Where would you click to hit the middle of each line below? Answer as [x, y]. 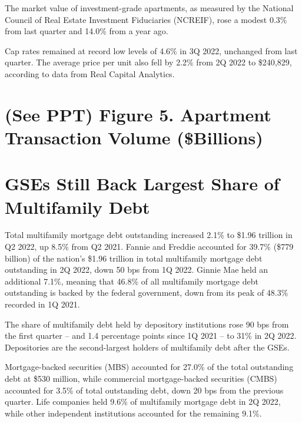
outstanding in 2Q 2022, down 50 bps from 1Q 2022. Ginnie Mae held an [137, 270]
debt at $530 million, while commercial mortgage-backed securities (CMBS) [141, 378]
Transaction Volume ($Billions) [134, 137]
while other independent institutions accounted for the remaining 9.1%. [133, 413]
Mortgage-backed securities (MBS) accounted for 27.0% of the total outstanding [149, 367]
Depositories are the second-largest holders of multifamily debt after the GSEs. [147, 347]
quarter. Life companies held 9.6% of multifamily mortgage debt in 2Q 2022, [143, 401]
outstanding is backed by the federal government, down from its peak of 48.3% [147, 293]
